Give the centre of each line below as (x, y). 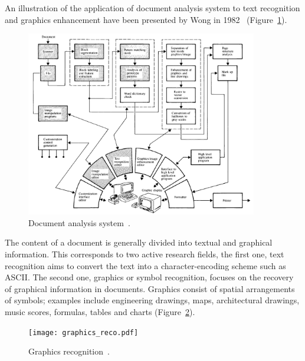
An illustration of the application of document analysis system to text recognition (152, 8)
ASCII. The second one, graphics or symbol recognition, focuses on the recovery (149, 277)
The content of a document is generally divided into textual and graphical (139, 242)
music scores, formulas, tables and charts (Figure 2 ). (100, 312)
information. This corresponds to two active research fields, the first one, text (145, 254)
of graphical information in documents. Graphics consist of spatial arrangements (150, 288)
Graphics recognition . (69, 351)
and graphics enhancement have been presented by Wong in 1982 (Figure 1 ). (146, 19)
